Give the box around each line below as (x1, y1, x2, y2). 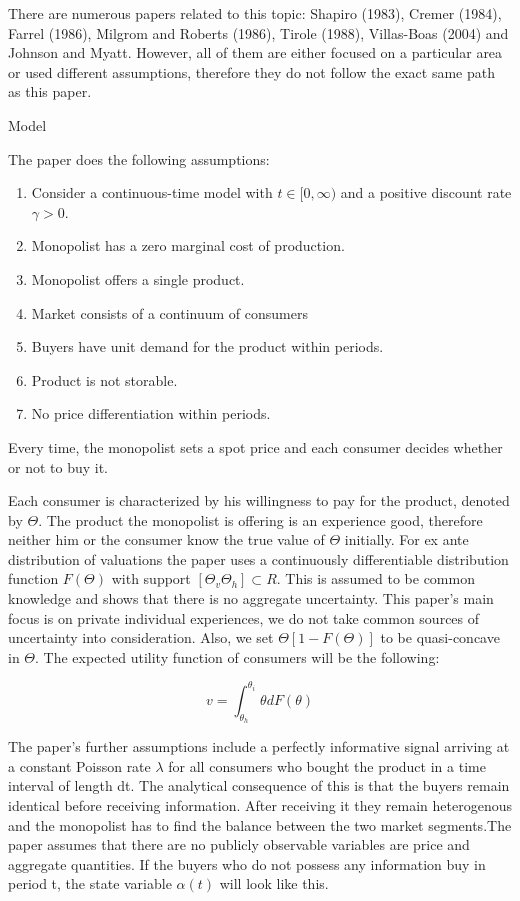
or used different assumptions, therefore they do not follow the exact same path (8, 61, 496, 82)
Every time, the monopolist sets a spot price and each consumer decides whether (8, 436, 503, 457)
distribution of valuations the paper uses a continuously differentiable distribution (8, 548, 509, 569)
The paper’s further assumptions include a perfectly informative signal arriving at (8, 736, 510, 757)
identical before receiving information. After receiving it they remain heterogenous (8, 794, 512, 815)
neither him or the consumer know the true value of (8, 529, 325, 550)
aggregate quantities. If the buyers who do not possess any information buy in (8, 853, 486, 874)
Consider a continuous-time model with (31, 182, 273, 203)
